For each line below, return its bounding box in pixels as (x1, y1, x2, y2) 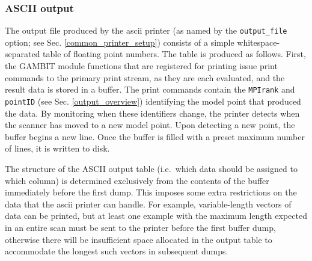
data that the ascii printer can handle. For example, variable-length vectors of (5, 197, 292, 210)
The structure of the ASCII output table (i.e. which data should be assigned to (5, 162, 298, 174)
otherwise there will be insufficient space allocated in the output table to (5, 233, 272, 245)
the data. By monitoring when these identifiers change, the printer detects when (5, 106, 300, 119)
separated (5, 48, 40, 60)
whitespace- (237, 35, 280, 48)
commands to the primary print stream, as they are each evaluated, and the (5, 71, 285, 84)
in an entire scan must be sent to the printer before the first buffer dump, (5, 221, 276, 233)
